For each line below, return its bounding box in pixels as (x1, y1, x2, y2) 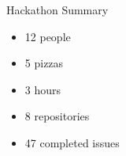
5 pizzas (24, 55, 64, 71)
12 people (24, 28, 71, 44)
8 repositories (24, 108, 90, 124)
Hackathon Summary (6, 2, 109, 17)
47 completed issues (24, 134, 120, 150)
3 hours (24, 81, 61, 97)
